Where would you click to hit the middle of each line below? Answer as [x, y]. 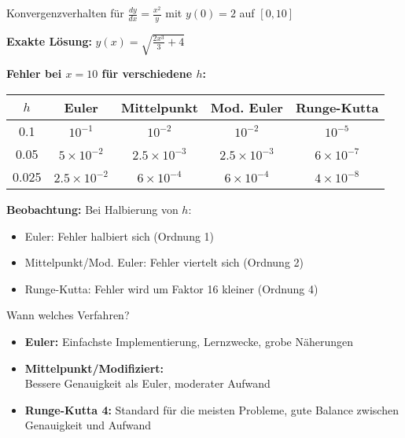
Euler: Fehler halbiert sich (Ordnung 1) [120, 236]
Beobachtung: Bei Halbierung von [92, 209]
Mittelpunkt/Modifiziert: [94, 368]
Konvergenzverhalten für [65, 13]
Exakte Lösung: [49, 40]
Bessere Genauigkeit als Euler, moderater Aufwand [147, 383]
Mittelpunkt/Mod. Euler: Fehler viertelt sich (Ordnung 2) [164, 262]
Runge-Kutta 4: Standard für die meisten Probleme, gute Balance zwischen [212, 409]
